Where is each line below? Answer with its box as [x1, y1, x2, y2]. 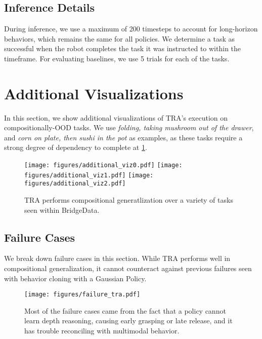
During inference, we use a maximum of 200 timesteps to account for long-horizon [4, 23, 258, 34]
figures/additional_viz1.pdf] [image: [24, 171, 154, 179]
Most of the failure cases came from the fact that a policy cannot [24, 305, 226, 316]
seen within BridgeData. [24, 204, 100, 215]
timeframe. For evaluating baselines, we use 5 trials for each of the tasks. [4, 53, 230, 63]
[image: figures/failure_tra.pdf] [24, 291, 141, 298]
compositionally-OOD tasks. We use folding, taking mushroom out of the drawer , [4, 122, 254, 133]
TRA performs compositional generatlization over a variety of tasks [24, 195, 233, 205]
